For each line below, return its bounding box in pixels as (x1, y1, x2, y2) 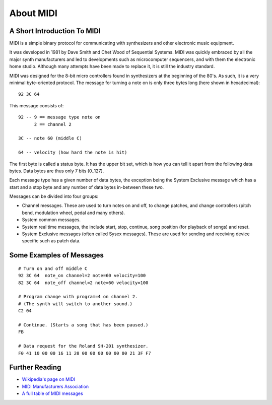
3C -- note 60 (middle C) (18, 136, 83, 141)
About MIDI (9, 8, 58, 19)
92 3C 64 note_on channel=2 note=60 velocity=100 (18, 273, 146, 279)
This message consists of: (9, 102, 64, 108)
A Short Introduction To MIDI (9, 27, 101, 35)
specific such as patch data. (22, 238, 81, 244)
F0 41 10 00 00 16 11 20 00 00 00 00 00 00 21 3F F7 (18, 350, 151, 356)
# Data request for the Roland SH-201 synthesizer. (18, 343, 149, 349)
